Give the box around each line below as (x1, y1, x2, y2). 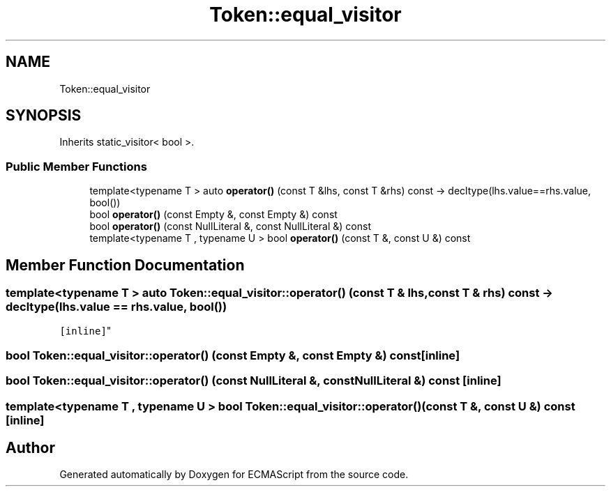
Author (6, 438, 55, 456)
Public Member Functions (6, 159, 147, 174)
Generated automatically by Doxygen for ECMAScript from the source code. (59, 468, 409, 481)
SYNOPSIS (6, 107, 82, 125)
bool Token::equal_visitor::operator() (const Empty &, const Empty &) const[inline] (6, 348, 460, 362)
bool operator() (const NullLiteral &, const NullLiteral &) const (89, 220, 371, 233)
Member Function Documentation (6, 256, 245, 274)
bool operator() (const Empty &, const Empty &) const (89, 208, 338, 221)
